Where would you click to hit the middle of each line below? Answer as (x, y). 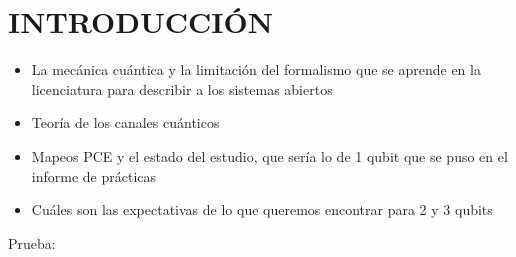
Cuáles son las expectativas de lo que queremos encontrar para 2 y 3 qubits (262, 209)
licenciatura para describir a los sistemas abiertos (182, 88)
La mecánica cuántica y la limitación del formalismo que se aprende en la (256, 69)
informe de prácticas (94, 175)
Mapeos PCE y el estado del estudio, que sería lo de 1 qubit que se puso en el (269, 155)
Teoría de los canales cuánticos (125, 122)
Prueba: (32, 242)
